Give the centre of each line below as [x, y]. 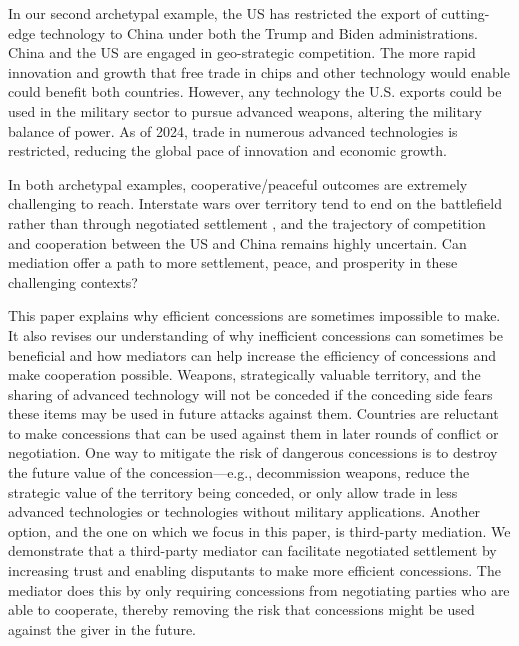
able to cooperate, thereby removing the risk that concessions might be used [241, 609]
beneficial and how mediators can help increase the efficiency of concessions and [252, 354]
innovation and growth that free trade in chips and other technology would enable [259, 71]
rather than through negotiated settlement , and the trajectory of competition [247, 222]
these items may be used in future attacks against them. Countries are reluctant [253, 413]
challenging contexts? [73, 281]
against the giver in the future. [102, 628]
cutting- [465, 13]
